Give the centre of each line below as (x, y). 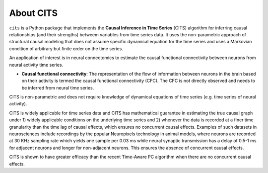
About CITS (33, 13)
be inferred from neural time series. (58, 87)
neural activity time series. (36, 65)
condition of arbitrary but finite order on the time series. (66, 48)
